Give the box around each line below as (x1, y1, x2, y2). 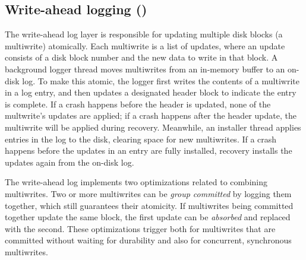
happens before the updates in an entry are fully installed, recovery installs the (5, 144, 292, 157)
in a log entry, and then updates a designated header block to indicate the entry (5, 86, 296, 99)
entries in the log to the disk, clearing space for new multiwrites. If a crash (5, 132, 277, 145)
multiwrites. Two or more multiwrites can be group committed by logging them (5, 187, 292, 199)
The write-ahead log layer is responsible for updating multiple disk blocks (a (5, 28, 283, 40)
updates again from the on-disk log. (5, 156, 134, 168)
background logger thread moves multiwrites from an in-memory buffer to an (5, 62, 285, 75)
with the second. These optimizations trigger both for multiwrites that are (5, 222, 276, 234)
